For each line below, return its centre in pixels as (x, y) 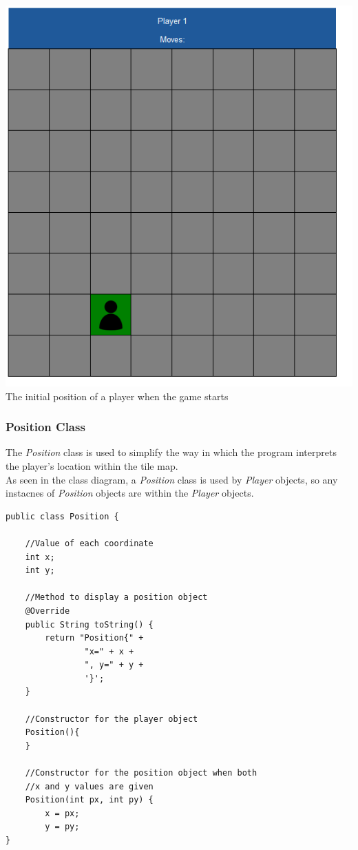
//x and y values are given (89, 786)
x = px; (62, 813)
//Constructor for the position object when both (141, 773)
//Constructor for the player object (112, 719)
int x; (40, 557)
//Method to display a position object (116, 598)
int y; (40, 571)
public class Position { (62, 516)
